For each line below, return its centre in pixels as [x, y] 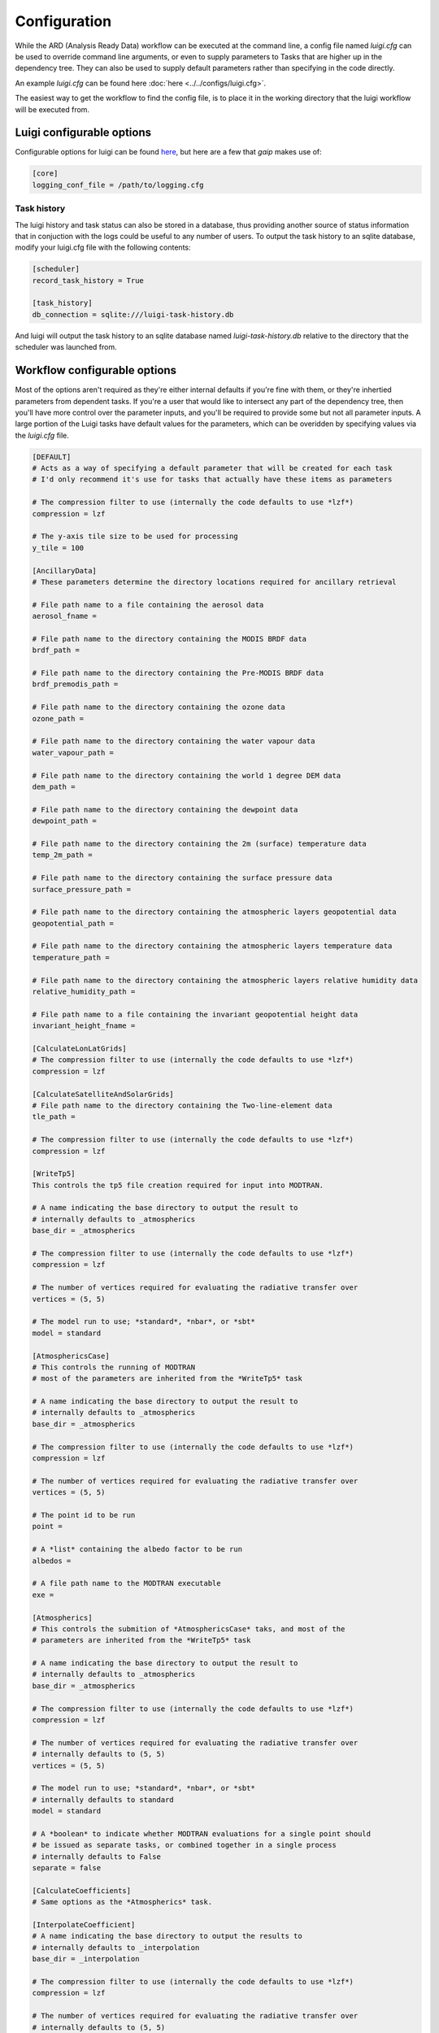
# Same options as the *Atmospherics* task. [122, 1902]
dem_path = [54, 787]
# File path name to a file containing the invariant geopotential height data [195, 1014]
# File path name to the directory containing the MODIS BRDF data [170, 639]
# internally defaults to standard [103, 1800]
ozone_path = [58, 718]
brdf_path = [56, 650]
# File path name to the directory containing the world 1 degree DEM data [187, 775]
